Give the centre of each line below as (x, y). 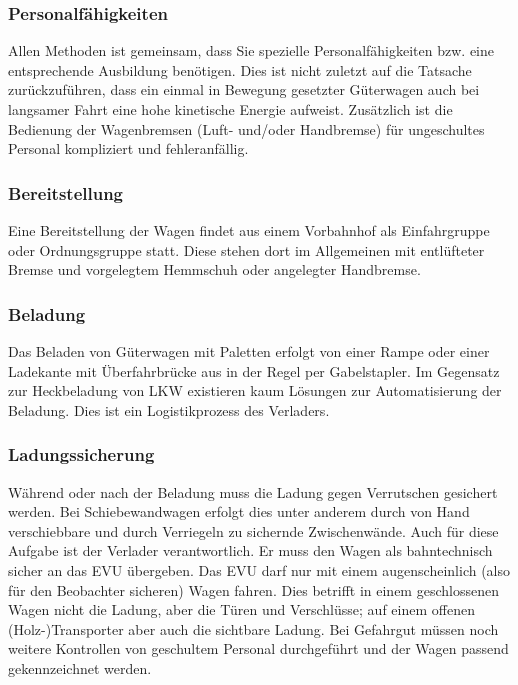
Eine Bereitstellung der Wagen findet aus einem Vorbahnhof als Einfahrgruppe (249, 230)
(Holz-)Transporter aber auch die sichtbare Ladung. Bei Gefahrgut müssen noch (253, 628)
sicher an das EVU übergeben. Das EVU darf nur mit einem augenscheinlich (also (259, 569)
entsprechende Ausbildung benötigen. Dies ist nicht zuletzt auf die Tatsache (240, 69)
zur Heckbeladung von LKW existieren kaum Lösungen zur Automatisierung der (255, 390)
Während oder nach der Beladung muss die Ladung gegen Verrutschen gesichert (253, 491)
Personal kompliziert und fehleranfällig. (128, 148)
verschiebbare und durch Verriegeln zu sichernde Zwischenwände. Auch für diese (253, 530)
